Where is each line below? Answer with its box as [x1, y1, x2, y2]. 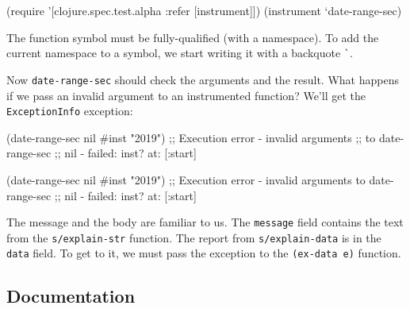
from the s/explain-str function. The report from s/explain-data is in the [6, 229, 381, 245]
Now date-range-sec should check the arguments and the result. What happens [6, 71, 399, 87]
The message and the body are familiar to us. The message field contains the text [6, 214, 404, 230]
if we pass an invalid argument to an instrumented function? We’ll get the [6, 87, 366, 103]
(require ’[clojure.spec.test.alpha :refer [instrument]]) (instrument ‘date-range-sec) [6, 2, 402, 18]
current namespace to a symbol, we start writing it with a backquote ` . [6, 44, 353, 61]
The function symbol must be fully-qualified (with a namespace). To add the [6, 29, 379, 45]
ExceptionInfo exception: [6, 102, 133, 119]
